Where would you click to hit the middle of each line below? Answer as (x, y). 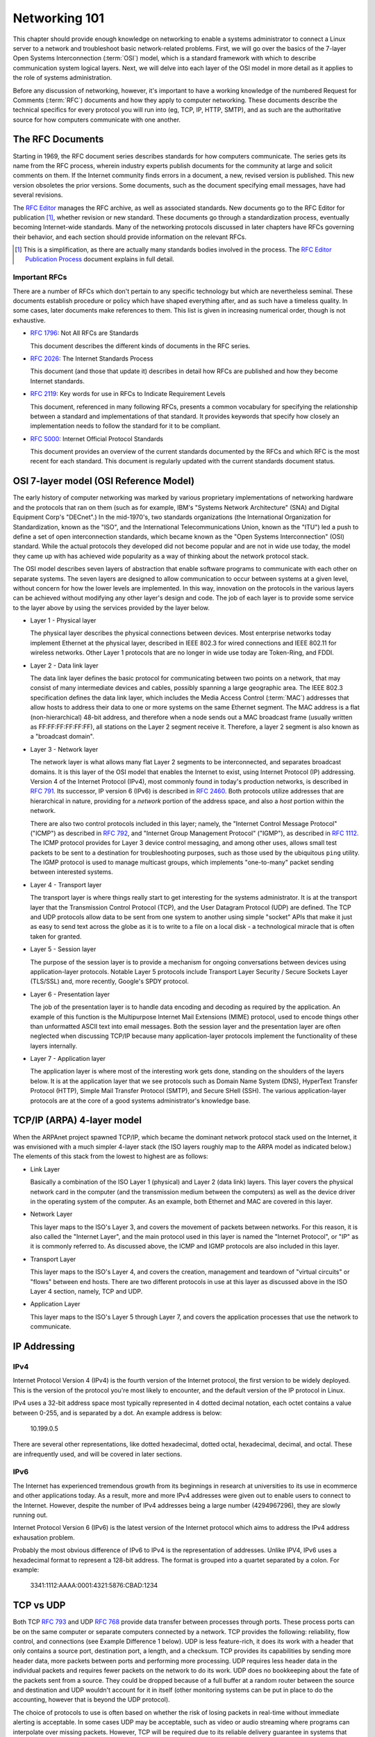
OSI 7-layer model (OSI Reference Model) (103, 481)
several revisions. (38, 195)
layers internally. (54, 1046)
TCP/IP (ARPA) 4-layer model (77, 1120)
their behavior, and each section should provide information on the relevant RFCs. (130, 237)
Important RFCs (40, 277)
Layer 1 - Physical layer (63, 620)
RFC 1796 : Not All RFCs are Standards (84, 333)
